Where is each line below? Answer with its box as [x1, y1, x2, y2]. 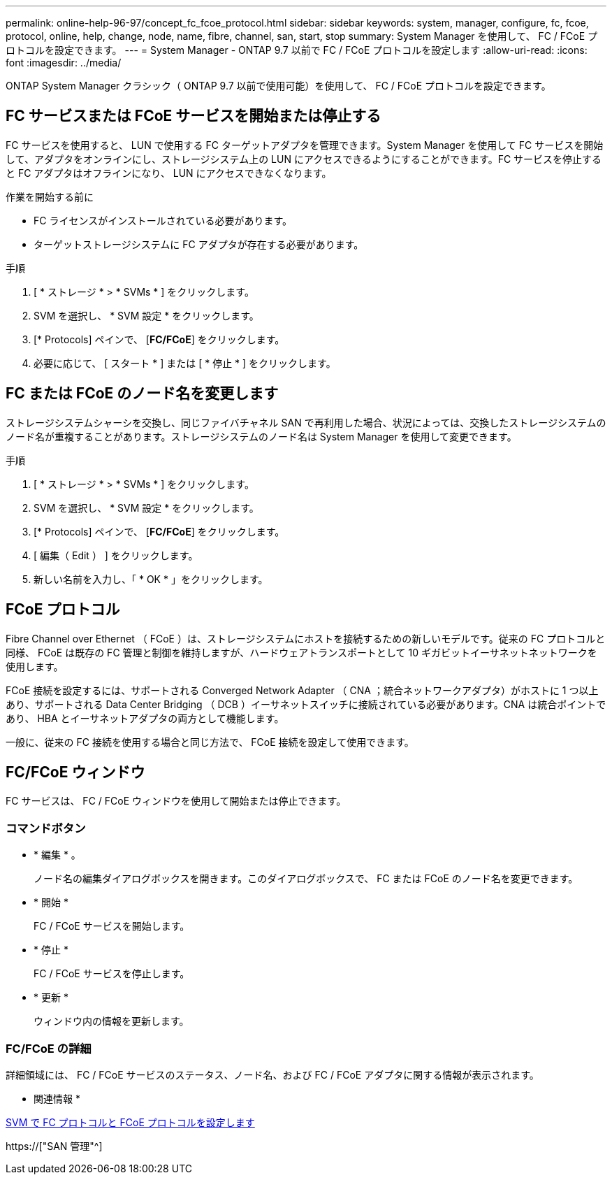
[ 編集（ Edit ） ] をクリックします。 [34, 549, 198, 561]
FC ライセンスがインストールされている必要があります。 [34, 214, 293, 226]
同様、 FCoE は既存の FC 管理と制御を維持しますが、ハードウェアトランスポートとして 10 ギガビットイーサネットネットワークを [6, 646, 597, 659]
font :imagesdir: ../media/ [6, 57, 122, 69]
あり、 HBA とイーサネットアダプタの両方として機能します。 [6, 712, 284, 724]
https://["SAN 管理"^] [6, 1139, 103, 1152]
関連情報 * [34, 1092, 80, 1105]
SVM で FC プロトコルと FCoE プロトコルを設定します [6, 1116, 255, 1128]
